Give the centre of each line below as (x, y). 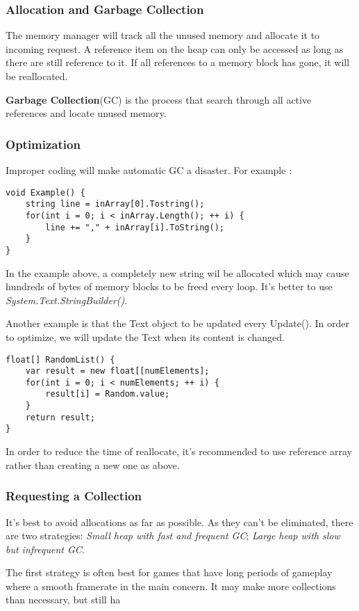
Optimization (43, 144)
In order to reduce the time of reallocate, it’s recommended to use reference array (179, 451)
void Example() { (45, 192)
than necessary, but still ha (63, 600)
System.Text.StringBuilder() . (67, 300)
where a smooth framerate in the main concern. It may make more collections (171, 586)
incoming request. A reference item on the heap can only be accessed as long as (175, 48)
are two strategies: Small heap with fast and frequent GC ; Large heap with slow (173, 535)
